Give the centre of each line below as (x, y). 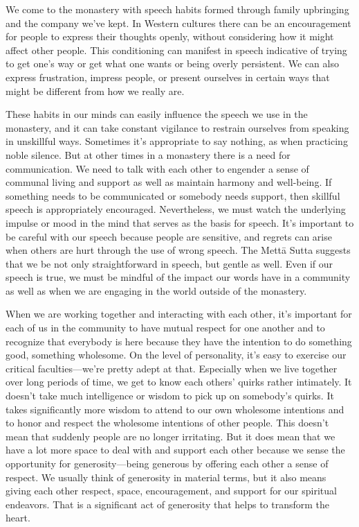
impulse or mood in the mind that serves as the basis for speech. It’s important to (180, 222)
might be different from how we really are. (95, 90)
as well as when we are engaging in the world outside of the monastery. (156, 290)
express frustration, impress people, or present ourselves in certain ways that (168, 77)
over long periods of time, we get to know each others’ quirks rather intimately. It (179, 382)
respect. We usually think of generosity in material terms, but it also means (166, 477)
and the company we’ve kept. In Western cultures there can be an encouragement (178, 23)
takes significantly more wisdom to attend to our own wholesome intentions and (175, 409)
